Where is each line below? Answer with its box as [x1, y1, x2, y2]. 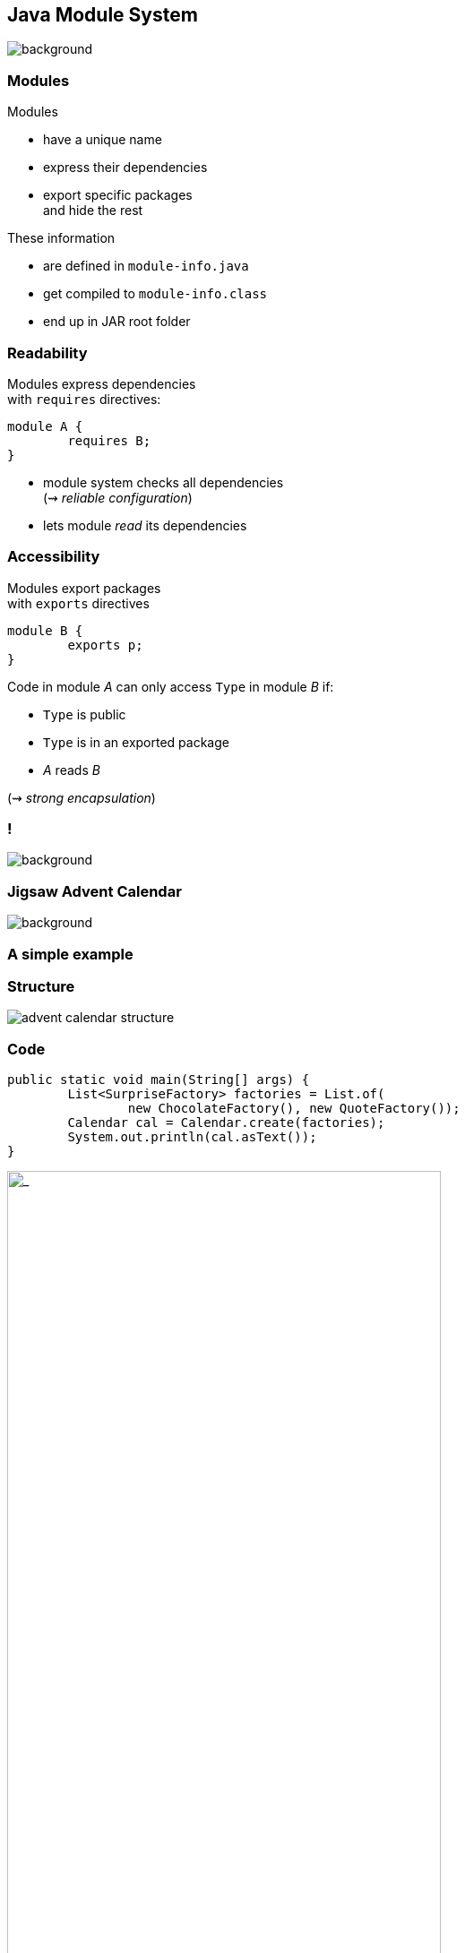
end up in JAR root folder [43, 314, 191, 330]
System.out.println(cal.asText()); [67, 1130, 317, 1145]
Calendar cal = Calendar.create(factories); [67, 1115, 385, 1131]
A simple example [7, 944, 133, 963]
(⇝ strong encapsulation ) [7, 789, 156, 805]
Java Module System [7, 4, 198, 26]
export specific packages [43, 187, 193, 203]
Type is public [43, 706, 126, 722]
